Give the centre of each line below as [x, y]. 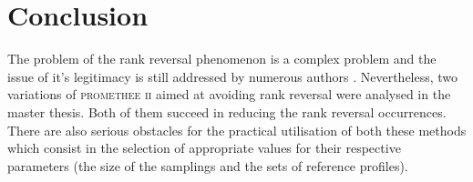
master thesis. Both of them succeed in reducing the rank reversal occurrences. [227, 111]
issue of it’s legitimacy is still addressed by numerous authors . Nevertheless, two [233, 76]
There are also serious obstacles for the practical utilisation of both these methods [237, 130]
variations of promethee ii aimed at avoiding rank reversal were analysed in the [229, 94]
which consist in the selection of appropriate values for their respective [204, 148]
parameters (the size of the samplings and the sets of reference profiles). [208, 165]
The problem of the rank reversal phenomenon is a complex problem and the [222, 59]
